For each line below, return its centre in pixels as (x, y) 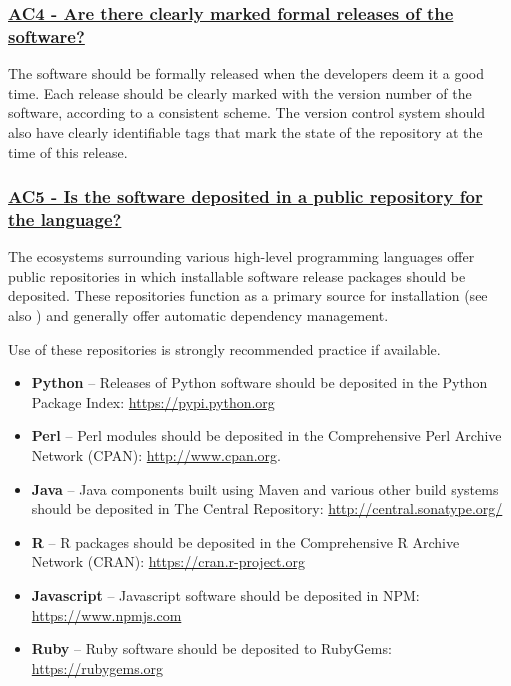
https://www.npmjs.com (106, 614)
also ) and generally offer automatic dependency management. (198, 315)
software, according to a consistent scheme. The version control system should (247, 112)
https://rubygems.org (97, 667)
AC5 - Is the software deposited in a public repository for (245, 196)
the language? (65, 218)
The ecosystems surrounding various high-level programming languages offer (241, 256)
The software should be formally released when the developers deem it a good (246, 73)
